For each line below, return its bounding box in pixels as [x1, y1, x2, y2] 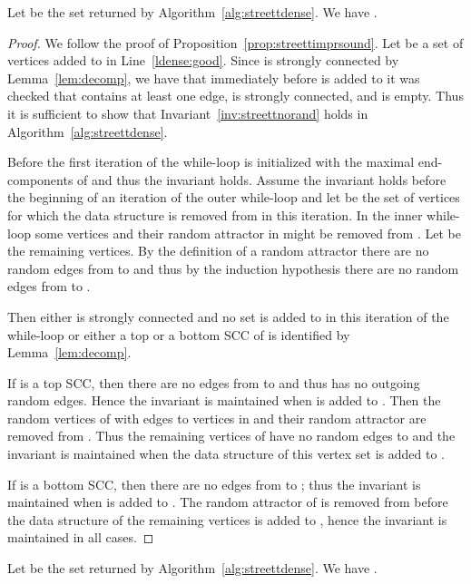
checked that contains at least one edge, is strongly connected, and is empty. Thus [7, 86, 464, 105]
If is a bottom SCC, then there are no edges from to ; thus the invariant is [7, 474, 421, 493]
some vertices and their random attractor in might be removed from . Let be [34, 223, 461, 242]
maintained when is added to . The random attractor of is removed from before [7, 492, 448, 511]
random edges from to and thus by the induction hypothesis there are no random [7, 258, 459, 277]
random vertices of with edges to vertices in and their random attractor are [7, 408, 427, 427]
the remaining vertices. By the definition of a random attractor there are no [7, 241, 429, 260]
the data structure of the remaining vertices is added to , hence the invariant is [7, 510, 447, 529]
